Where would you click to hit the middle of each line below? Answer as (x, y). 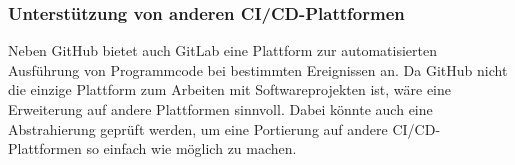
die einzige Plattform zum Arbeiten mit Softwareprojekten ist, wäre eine (230, 89)
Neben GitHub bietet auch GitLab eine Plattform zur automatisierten (222, 50)
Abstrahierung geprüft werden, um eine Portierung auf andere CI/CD (222, 128)
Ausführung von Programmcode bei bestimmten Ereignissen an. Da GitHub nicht (258, 69)
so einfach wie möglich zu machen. (191, 148)
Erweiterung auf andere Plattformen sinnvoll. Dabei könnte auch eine (220, 109)
